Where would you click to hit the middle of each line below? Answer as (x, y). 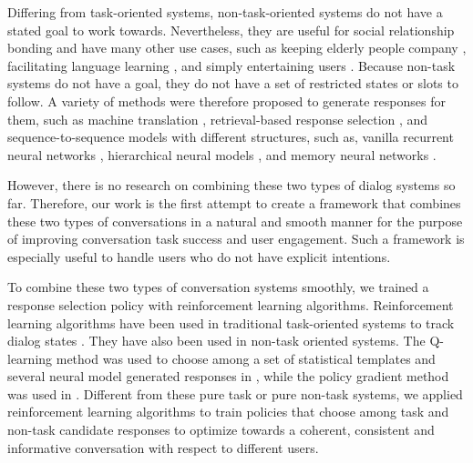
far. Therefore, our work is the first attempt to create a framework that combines (234, 202)
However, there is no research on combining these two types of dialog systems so (231, 185)
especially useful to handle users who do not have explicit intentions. (199, 256)
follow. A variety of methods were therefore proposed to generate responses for (226, 101)
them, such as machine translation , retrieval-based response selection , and (218, 119)
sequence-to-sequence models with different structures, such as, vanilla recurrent (231, 137)
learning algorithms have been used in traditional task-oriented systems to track (231, 322)
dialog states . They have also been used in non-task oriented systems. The (216, 341)
